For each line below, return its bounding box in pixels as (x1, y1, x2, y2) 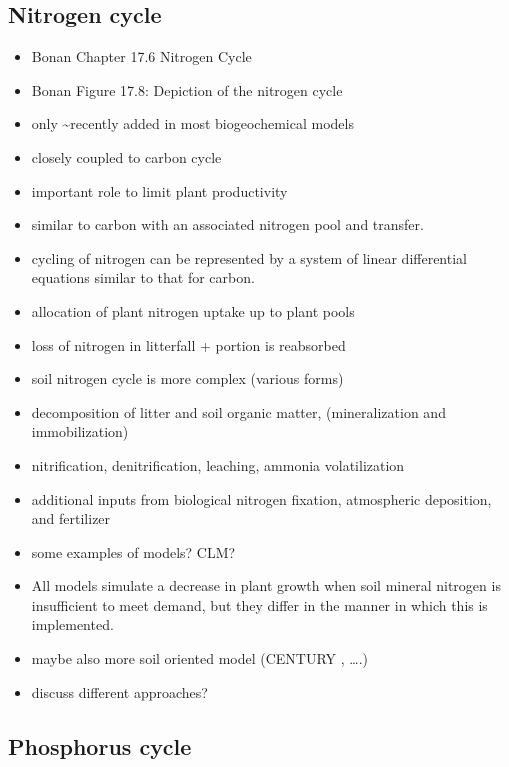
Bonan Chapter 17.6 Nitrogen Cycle (31, 46, 252, 67)
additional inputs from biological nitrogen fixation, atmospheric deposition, (31, 488, 492, 509)
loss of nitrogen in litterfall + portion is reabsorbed (31, 334, 346, 355)
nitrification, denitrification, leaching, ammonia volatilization (31, 454, 405, 475)
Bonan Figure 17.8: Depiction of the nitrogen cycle (31, 79, 343, 100)
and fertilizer (31, 508, 111, 529)
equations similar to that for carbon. (31, 267, 255, 288)
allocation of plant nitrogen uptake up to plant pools (31, 300, 355, 321)
